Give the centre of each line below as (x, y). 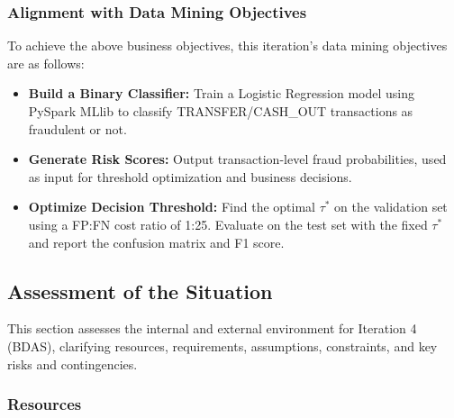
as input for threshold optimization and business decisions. (190, 176)
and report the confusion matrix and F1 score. (156, 242)
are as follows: (46, 63)
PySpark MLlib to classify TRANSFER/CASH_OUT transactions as (221, 111)
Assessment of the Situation (140, 291)
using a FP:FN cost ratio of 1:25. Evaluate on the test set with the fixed (228, 224)
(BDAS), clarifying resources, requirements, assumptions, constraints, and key (222, 345)
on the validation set (391, 207)
